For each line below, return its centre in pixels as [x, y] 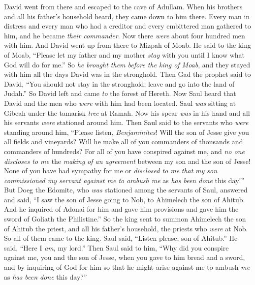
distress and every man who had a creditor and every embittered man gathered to [127, 26]
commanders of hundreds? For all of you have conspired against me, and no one [124, 151]
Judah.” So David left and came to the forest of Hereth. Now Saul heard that [120, 93]
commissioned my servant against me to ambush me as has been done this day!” [124, 180]
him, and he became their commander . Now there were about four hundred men [125, 35]
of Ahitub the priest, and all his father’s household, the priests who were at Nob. [126, 228]
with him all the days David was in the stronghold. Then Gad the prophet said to [127, 74]
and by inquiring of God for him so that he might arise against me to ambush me [127, 267]
